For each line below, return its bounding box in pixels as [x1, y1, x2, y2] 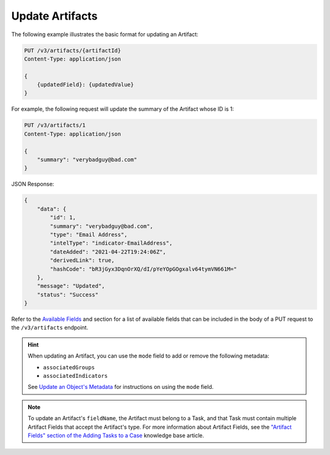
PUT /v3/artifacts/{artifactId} [24, 47, 122, 54]
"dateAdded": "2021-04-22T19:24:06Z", [50, 248, 166, 255]
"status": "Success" [37, 291, 99, 298]
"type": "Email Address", [50, 231, 128, 238]
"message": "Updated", [37, 282, 105, 290]
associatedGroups [43, 364, 95, 370]
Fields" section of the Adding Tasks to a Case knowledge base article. [28, 432, 204, 439]
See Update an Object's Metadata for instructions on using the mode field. [28, 383, 214, 391]
